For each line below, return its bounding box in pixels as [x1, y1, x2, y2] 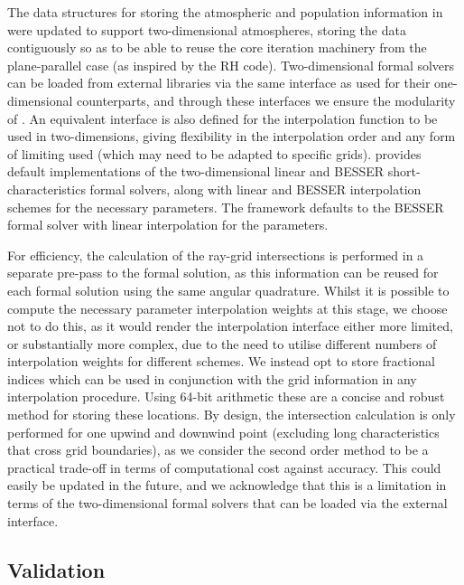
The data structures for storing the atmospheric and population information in [7, 3, 443, 21]
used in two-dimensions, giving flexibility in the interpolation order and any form [7, 127, 456, 146]
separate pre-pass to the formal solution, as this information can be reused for [7, 263, 439, 282]
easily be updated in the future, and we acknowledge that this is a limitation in [7, 476, 447, 495]
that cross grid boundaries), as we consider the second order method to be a [7, 440, 429, 459]
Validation [7, 555, 106, 583]
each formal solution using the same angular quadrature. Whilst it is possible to [7, 280, 450, 299]
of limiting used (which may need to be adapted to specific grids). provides [7, 144, 422, 163]
